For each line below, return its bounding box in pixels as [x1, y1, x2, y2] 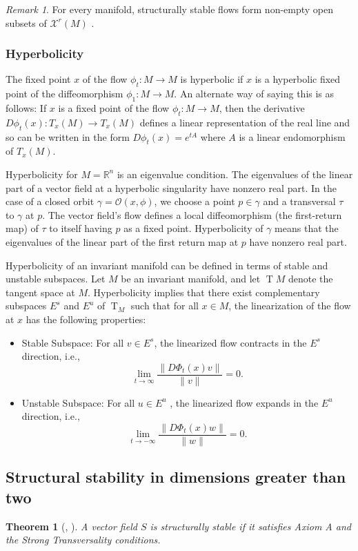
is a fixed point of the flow [58, 101, 170, 115]
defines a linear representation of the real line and [139, 115, 350, 129]
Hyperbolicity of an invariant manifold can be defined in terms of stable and [6, 258, 328, 272]
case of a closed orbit [6, 194, 95, 209]
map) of [6, 221, 39, 235]
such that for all [130, 298, 199, 313]
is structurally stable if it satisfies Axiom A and [150, 519, 351, 533]
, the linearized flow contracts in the [154, 335, 307, 349]
